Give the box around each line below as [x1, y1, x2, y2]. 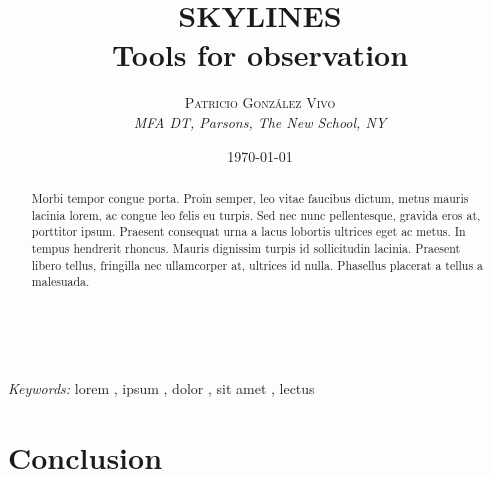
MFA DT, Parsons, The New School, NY [133, 111, 387, 132]
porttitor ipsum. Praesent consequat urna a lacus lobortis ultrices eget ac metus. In [31, 223, 466, 240]
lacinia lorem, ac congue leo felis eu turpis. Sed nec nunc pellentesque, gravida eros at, [31, 206, 481, 223]
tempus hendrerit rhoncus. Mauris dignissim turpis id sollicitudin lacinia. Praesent [31, 239, 461, 256]
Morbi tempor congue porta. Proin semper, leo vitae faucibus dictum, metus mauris [31, 189, 469, 206]
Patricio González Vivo [184, 92, 336, 113]
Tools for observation [111, 34, 409, 75]
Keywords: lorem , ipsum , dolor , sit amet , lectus [8, 378, 315, 399]
